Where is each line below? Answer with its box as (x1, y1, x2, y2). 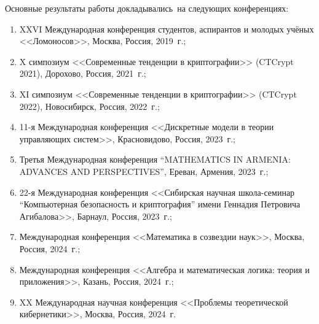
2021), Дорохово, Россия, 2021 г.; (19, 67, 146, 80)
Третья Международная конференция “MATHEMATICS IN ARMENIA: (19, 153, 291, 166)
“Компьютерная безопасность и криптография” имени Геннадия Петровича (19, 198, 301, 210)
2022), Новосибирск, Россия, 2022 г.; (19, 99, 160, 112)
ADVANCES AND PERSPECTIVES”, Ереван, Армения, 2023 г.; (19, 164, 269, 177)
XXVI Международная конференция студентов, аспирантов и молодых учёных (19, 22, 314, 35)
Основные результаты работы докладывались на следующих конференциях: (5, 2, 289, 14)
